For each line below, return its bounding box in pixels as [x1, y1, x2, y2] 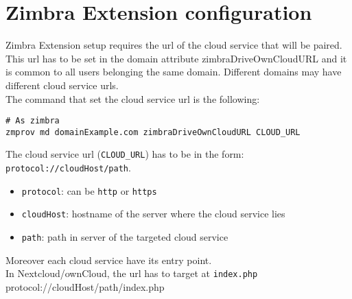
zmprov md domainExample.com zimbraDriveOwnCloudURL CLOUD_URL [5, 127, 301, 137]
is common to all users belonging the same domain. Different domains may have [5, 64, 342, 79]
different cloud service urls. [5, 77, 119, 92]
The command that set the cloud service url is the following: [5, 91, 260, 106]
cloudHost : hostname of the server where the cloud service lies [21, 206, 285, 221]
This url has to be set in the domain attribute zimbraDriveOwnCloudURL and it [5, 51, 347, 65]
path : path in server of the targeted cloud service [21, 230, 228, 244]
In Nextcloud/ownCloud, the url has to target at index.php [5, 266, 258, 280]
